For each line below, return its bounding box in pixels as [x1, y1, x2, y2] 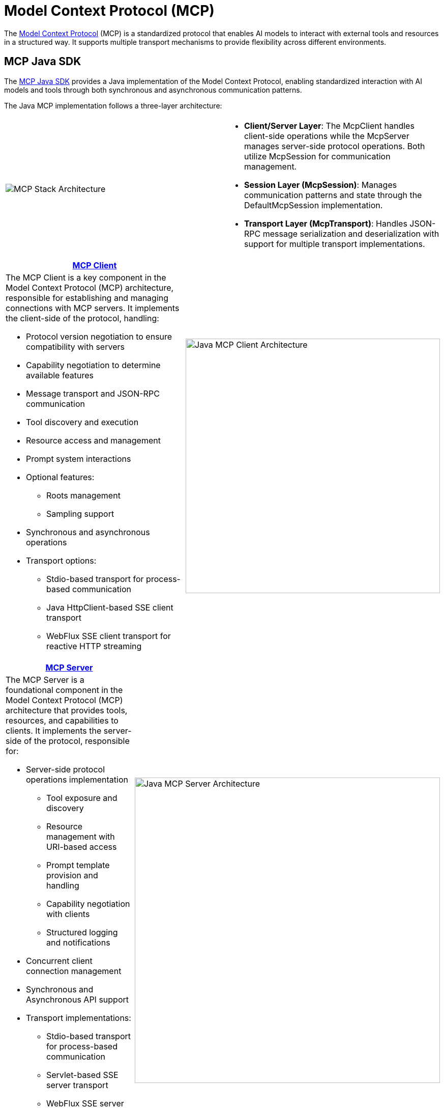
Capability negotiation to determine [26, 359, 161, 370]
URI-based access [46, 841, 117, 852]
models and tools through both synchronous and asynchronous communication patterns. [4, 85, 302, 94]
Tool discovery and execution [26, 417, 139, 427]
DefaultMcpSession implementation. [244, 200, 383, 210]
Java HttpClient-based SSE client [46, 602, 173, 613]
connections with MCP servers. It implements [6, 302, 180, 313]
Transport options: [26, 555, 97, 566]
